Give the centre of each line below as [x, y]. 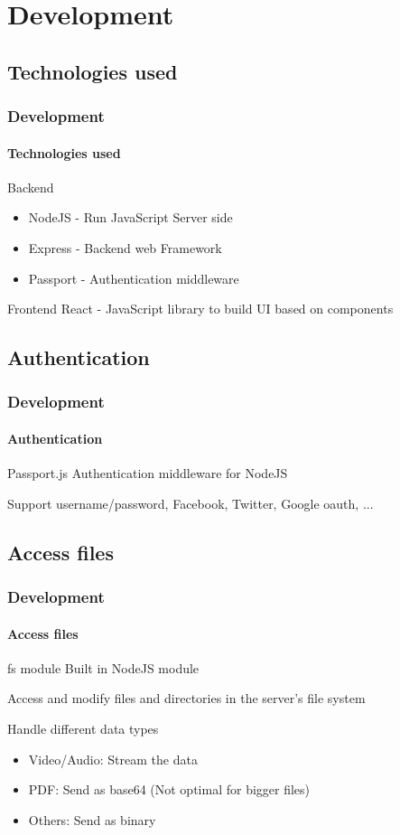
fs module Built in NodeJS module [103, 667]
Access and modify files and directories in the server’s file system [186, 698]
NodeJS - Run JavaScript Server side [130, 217]
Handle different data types [83, 728]
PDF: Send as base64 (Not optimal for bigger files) [169, 789]
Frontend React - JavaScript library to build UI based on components [200, 309]
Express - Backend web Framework [125, 247]
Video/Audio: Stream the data [113, 759]
